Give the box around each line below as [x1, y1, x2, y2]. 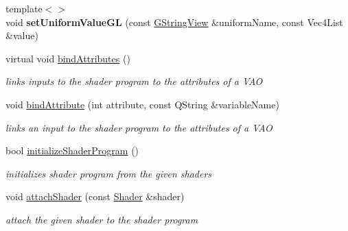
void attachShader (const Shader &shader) [5, 189, 185, 204]
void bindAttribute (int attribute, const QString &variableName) [5, 97, 279, 111]
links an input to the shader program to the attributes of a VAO [5, 120, 272, 134]
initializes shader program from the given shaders [5, 166, 212, 180]
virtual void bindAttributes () [5, 51, 130, 65]
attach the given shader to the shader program [5, 212, 198, 226]
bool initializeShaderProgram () [5, 143, 139, 158]
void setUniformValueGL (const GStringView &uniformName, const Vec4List [5, 14, 343, 29]
